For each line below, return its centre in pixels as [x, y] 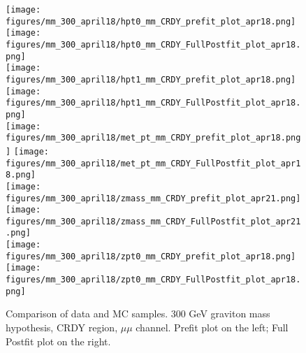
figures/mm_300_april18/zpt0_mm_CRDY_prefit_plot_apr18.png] [151, 256]
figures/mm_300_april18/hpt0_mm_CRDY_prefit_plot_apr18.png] [151, 21]
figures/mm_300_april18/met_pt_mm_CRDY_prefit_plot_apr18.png [153, 138]
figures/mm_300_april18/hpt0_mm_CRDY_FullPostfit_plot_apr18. [153, 44]
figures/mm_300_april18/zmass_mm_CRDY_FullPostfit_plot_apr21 [153, 221]
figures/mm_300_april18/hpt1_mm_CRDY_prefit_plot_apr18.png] [151, 79]
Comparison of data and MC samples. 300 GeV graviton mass [138, 314]
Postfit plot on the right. [58, 341]
